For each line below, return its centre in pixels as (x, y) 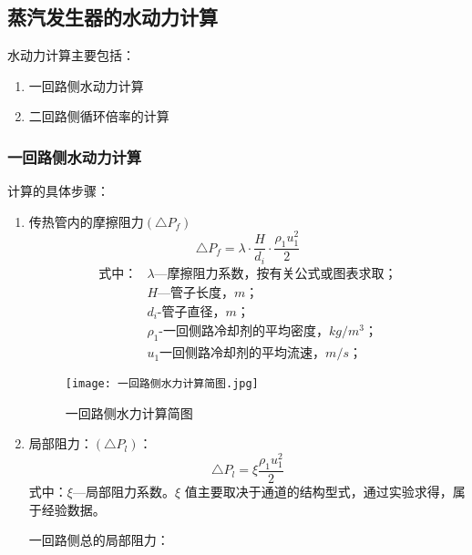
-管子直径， (191, 312)
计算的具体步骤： (58, 191)
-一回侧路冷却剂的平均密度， (244, 332)
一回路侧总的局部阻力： (99, 540)
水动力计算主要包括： (71, 55)
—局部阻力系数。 (123, 491)
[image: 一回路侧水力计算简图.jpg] (162, 384)
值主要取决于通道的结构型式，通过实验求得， (318, 491)
